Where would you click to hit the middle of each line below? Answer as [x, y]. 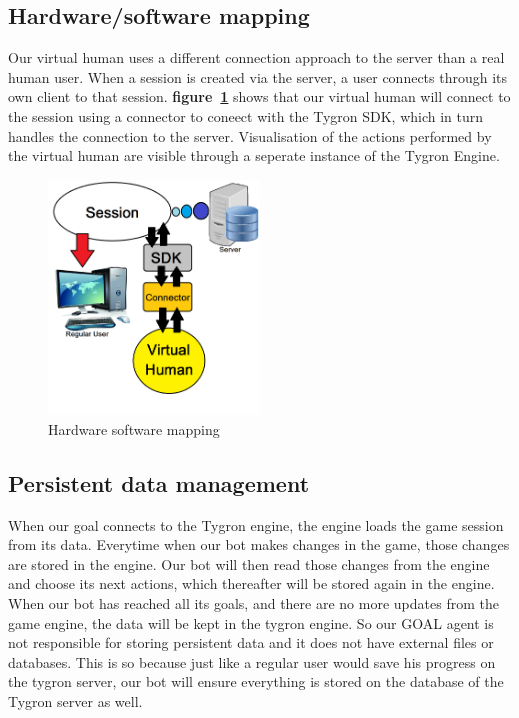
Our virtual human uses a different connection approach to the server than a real [256, 57]
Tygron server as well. [75, 700]
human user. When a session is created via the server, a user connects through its [258, 76]
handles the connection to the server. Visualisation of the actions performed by [250, 135]
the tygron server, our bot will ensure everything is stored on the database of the [256, 681]
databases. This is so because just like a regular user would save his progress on [252, 661]
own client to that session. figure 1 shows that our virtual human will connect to [259, 96]
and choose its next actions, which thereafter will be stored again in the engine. [251, 583]
